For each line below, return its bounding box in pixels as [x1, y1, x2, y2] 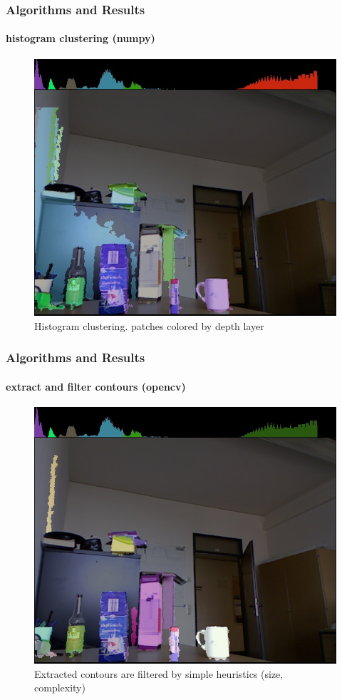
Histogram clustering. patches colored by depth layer [34, 318, 264, 333]
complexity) [34, 680, 85, 695]
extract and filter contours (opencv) [6, 379, 186, 393]
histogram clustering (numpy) [6, 31, 155, 46]
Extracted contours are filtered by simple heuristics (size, [34, 666, 284, 681]
